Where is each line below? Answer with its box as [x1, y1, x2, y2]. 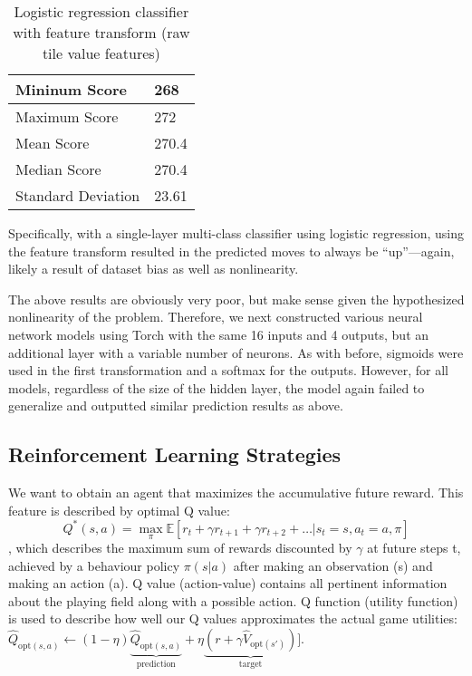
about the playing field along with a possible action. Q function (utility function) [8, 591, 458, 610]
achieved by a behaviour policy [8, 555, 180, 575]
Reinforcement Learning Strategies [8, 440, 342, 468]
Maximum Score [15, 106, 119, 127]
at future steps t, [367, 538, 461, 557]
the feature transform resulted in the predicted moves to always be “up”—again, [8, 241, 455, 260]
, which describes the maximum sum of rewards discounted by [8, 538, 352, 557]
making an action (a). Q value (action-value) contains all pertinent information [8, 574, 448, 593]
